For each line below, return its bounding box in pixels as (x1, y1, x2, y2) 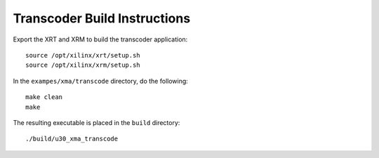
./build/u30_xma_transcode (25, 135, 119, 143)
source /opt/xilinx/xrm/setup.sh (25, 61, 140, 70)
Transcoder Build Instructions (13, 11, 191, 26)
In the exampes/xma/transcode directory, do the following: (13, 77, 189, 85)
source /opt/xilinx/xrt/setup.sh (25, 51, 140, 59)
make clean (25, 93, 63, 101)
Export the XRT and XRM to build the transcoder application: (13, 35, 188, 44)
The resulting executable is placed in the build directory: (13, 118, 180, 126)
